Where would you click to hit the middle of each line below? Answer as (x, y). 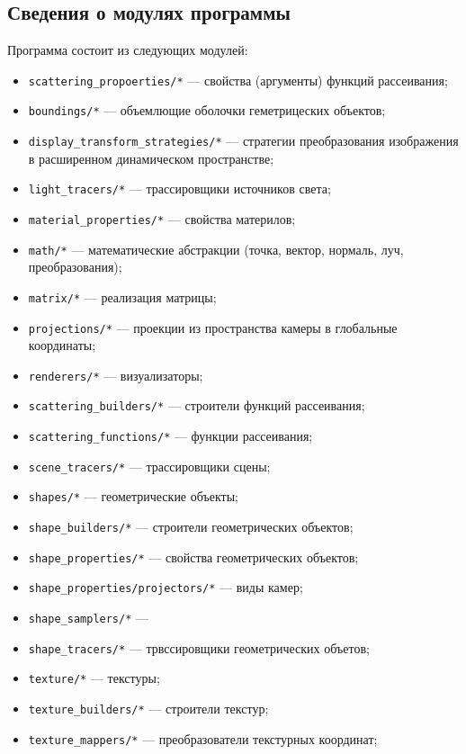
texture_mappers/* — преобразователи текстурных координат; (203, 738)
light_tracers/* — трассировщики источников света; (179, 188)
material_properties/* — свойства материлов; (162, 219)
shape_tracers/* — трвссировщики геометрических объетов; (199, 647)
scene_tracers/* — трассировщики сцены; (149, 466)
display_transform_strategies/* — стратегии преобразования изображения (243, 141)
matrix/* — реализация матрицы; (122, 296)
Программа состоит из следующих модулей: (128, 50)
